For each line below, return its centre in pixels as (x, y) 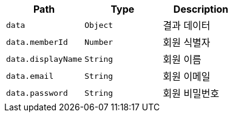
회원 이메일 (187, 76)
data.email (30, 76)
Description (201, 9)
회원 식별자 (187, 42)
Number (99, 42)
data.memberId (37, 42)
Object (99, 25)
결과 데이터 (187, 25)
